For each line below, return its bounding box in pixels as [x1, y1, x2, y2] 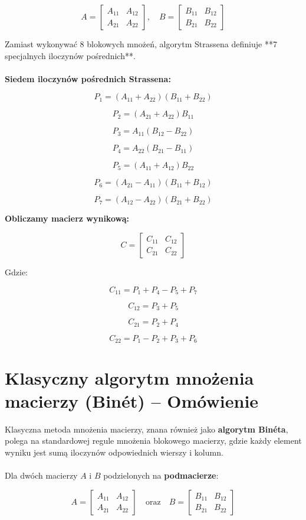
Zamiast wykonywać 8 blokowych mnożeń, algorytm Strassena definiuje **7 [5, 38, 277, 50]
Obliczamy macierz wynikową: [5, 212, 129, 225]
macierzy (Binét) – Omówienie [5, 388, 259, 412]
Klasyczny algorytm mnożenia [5, 365, 254, 389]
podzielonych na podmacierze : [103, 469, 219, 482]
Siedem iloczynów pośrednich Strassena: [5, 72, 171, 84]
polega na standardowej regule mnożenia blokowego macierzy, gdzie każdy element [5, 434, 302, 447]
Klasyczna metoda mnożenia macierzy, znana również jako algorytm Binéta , [5, 422, 288, 435]
